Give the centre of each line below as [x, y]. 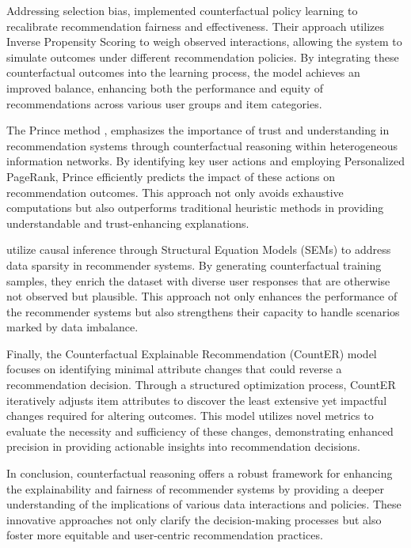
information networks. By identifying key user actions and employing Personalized [205, 161]
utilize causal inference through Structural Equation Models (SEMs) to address [199, 249]
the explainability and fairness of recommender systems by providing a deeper [195, 488]
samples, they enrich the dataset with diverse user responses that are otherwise [198, 280]
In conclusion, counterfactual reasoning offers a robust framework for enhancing [200, 473]
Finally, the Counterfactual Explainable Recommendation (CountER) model [192, 353]
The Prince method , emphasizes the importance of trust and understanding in [198, 130]
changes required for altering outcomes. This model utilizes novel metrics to [190, 416]
